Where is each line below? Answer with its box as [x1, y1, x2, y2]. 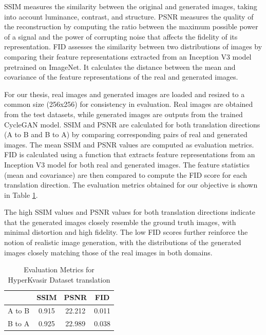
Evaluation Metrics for [24, 264, 94, 275]
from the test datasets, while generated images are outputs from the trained [4, 108, 243, 119]
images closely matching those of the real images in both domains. [4, 247, 213, 257]
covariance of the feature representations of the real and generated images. [4, 71, 238, 82]
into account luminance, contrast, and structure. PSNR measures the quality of [4, 11, 254, 22]
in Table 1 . [4, 189, 38, 200]
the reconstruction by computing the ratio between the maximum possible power [4, 21, 258, 32]
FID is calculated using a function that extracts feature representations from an [4, 149, 255, 160]
